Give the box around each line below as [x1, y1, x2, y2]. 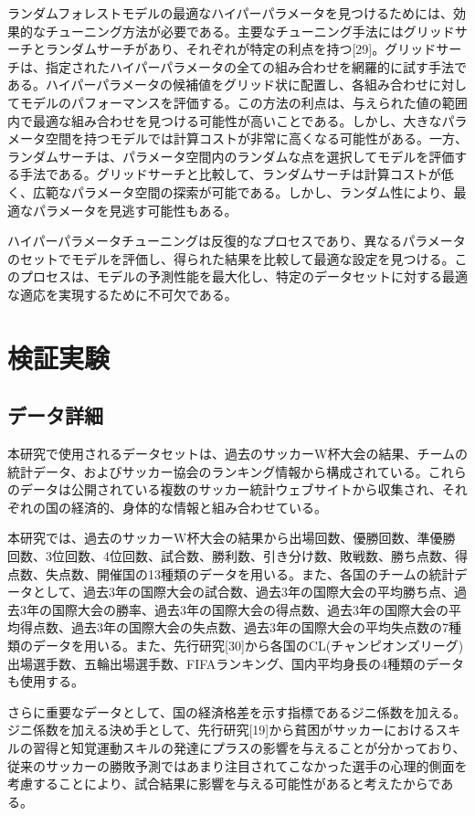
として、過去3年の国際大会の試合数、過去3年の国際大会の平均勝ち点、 [32, 582, 454, 601]
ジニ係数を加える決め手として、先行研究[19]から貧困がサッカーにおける [7, 720, 436, 739]
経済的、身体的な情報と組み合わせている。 [70, 497, 327, 516]
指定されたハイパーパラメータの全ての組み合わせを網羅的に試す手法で [45, 57, 467, 76]
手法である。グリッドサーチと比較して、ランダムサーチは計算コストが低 [19, 164, 454, 184]
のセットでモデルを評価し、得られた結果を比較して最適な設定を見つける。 [7, 249, 455, 268]
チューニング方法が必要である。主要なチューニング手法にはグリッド [45, 21, 455, 40]
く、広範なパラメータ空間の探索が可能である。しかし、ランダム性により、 [7, 182, 454, 201]
